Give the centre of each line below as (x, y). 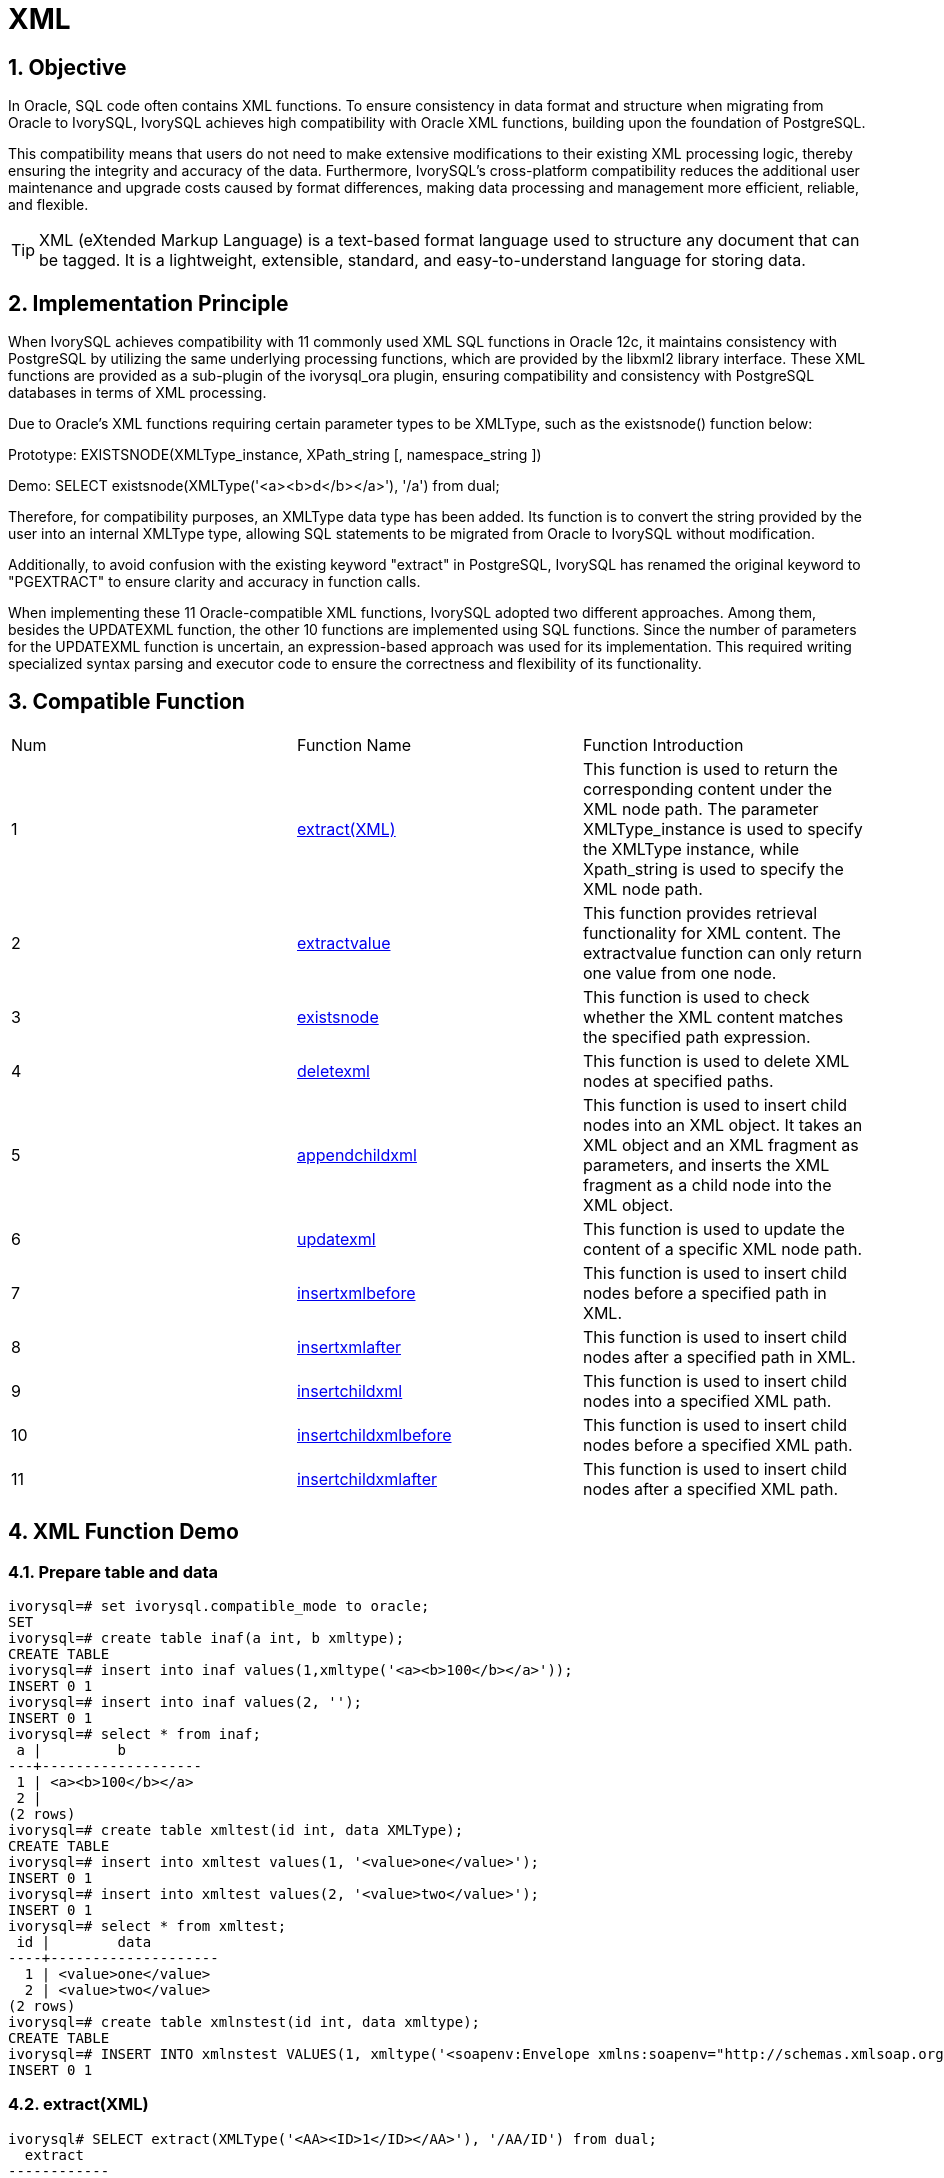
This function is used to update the (713, 1228)
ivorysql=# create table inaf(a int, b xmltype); (206, 1638)
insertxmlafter (349, 1346)
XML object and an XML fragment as (720, 1144)
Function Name (353, 744)
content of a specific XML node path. (722, 1248)
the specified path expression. (696, 1036)
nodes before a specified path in (704, 1292)
